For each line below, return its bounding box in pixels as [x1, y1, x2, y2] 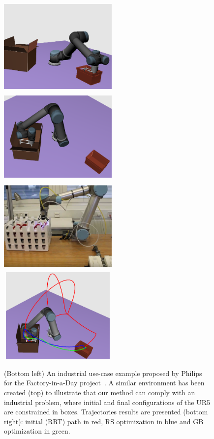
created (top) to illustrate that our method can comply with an [4, 387, 195, 398]
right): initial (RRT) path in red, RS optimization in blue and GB [4, 416, 204, 426]
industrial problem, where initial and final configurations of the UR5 [4, 397, 211, 407]
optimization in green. [4, 426, 70, 436]
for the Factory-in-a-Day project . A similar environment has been [4, 377, 205, 388]
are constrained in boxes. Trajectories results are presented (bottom [4, 407, 208, 417]
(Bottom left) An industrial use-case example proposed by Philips [4, 368, 202, 378]
